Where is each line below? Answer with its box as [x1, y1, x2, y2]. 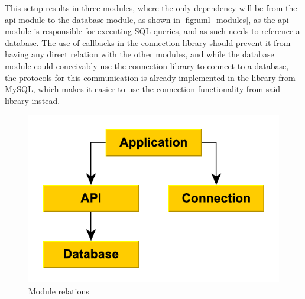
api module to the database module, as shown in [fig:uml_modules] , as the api [5, 13, 289, 25]
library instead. [5, 94, 60, 106]
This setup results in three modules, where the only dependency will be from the [5, 2, 297, 14]
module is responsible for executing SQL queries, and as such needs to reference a [5, 25, 300, 37]
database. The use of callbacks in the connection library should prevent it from [5, 36, 291, 48]
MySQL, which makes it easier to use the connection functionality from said [5, 83, 281, 95]
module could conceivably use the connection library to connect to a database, [5, 59, 289, 71]
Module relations [28, 284, 89, 297]
